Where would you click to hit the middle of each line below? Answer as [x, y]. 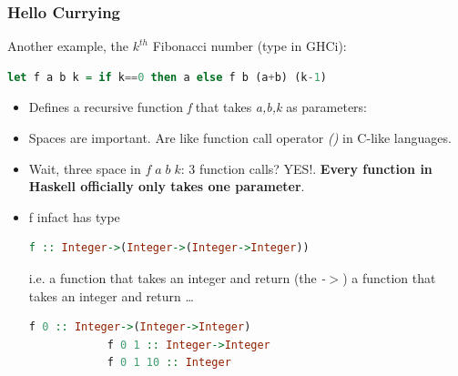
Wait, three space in [85, 168]
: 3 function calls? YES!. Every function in [306, 168]
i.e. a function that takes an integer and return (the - [177, 277]
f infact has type [74, 216]
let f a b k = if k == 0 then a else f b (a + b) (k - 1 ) [167, 77]
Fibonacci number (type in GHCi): [249, 46]
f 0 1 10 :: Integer [169, 363]
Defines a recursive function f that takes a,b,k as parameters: [198, 107]
